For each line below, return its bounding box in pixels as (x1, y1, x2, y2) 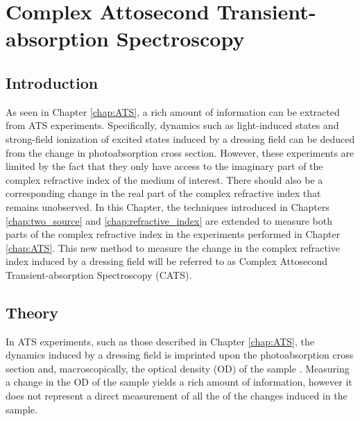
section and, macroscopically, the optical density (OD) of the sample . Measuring (6, 361, 350, 375)
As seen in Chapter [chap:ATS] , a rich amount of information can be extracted (6, 104, 340, 119)
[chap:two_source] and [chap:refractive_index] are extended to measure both (6, 213, 332, 227)
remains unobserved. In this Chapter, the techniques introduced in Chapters (6, 199, 329, 214)
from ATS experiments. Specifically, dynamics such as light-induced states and (6, 118, 339, 132)
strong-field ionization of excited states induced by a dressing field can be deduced (6, 131, 355, 146)
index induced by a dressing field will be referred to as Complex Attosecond (6, 254, 328, 268)
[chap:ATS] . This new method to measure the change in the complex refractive (6, 240, 341, 255)
